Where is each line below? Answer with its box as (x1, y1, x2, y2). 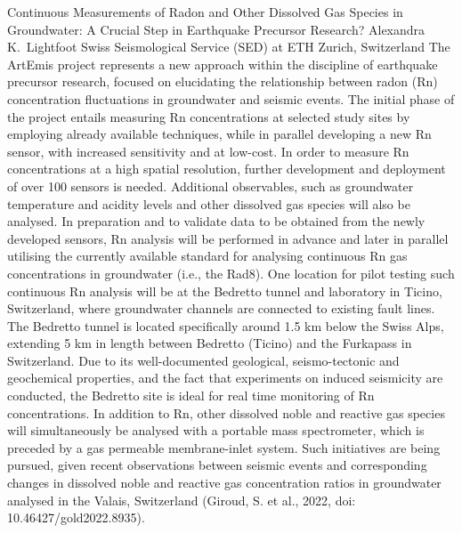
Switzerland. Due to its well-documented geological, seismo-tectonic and (7, 351, 400, 369)
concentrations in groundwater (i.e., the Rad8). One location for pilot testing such (7, 263, 455, 282)
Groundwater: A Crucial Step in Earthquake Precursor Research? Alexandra (7, 20, 426, 38)
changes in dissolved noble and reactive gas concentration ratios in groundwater (7, 473, 442, 492)
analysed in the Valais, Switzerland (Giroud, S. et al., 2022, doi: (7, 490, 356, 509)
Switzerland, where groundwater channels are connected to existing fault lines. (7, 299, 435, 318)
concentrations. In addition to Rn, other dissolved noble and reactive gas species (7, 403, 445, 422)
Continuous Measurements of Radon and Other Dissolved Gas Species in (7, 3, 403, 20)
